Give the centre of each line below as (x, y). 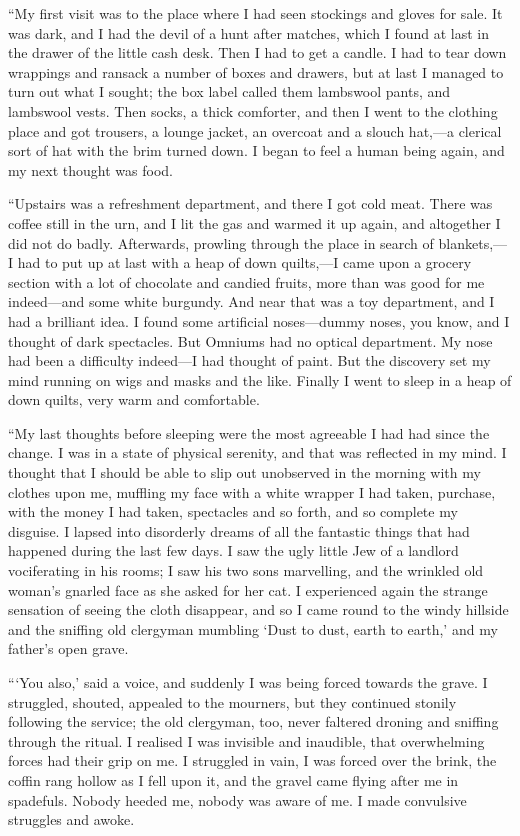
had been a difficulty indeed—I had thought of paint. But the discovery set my (249, 360)
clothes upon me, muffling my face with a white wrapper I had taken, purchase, (252, 491)
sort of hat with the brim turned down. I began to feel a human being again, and (256, 150)
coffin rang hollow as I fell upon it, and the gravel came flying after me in (233, 779)
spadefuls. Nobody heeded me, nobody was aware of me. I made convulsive (237, 799)
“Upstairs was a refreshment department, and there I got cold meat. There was (250, 203)
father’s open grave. (68, 648)
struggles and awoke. (71, 819)
